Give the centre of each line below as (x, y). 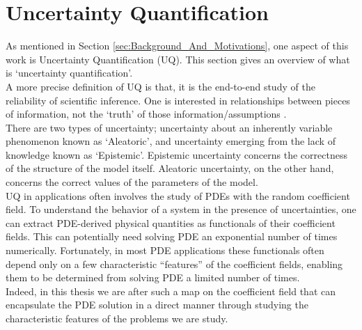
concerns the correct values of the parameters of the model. (132, 182)
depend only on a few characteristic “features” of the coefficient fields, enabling (174, 264)
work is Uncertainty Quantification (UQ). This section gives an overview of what (178, 59)
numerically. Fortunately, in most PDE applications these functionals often (165, 250)
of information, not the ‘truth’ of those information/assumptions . (146, 114)
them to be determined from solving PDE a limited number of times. (153, 277)
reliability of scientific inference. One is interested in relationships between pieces (178, 100)
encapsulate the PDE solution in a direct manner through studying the (157, 305)
